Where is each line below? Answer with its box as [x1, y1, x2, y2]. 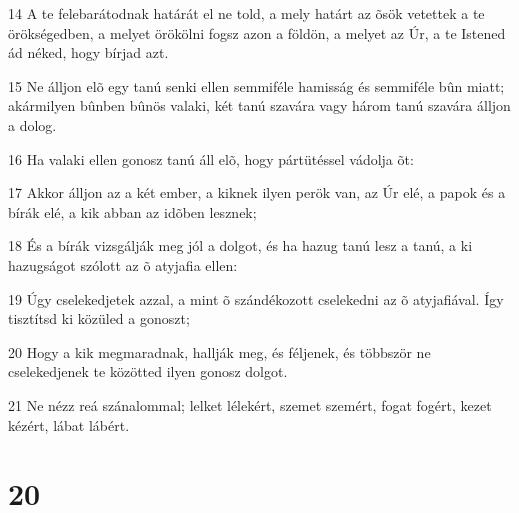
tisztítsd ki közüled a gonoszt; [8, 308, 190, 329]
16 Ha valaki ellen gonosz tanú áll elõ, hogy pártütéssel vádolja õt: [8, 148, 414, 169]
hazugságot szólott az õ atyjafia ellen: [8, 254, 238, 275]
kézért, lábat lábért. [8, 414, 130, 435]
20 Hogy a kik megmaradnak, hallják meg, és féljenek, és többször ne [8, 341, 431, 362]
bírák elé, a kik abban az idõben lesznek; [8, 201, 257, 222]
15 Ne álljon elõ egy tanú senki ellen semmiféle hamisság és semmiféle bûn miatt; [8, 75, 505, 96]
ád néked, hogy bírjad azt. [8, 42, 169, 63]
